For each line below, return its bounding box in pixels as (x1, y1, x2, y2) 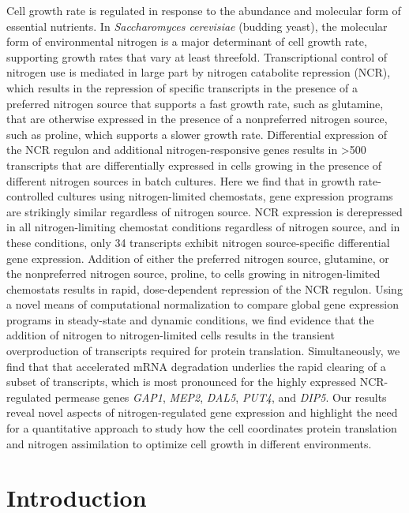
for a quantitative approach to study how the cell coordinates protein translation (6, 420, 397, 436)
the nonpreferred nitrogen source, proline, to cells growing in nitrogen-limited (6, 265, 381, 282)
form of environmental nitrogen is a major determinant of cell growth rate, (6, 33, 367, 50)
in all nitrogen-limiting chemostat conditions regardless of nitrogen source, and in (6, 219, 400, 235)
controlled (6, 188, 54, 204)
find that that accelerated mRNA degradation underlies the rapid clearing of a (6, 358, 386, 374)
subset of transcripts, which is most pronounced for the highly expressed (6, 373, 356, 390)
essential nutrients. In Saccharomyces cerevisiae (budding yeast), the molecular (6, 17, 388, 34)
